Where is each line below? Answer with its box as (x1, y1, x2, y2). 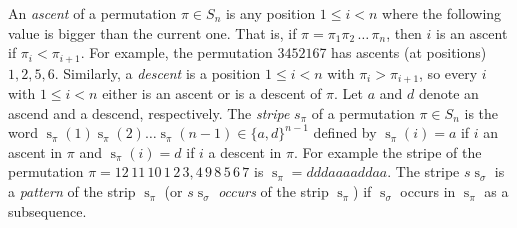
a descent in (208, 141, 282, 162)
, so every (419, 62, 478, 83)
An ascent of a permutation (8, 3, 177, 23)
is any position (225, 3, 316, 23)
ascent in (8, 141, 63, 162)
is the (464, 102, 499, 123)
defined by (313, 122, 377, 143)
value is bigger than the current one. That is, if (8, 22, 297, 43)
